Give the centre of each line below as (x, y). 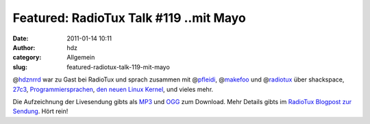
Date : (21, 38)
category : (27, 58)
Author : (24, 47)
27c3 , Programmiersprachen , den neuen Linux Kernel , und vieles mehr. (113, 89)
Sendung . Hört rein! (40, 111)
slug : (20, 67)
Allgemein (81, 58)
